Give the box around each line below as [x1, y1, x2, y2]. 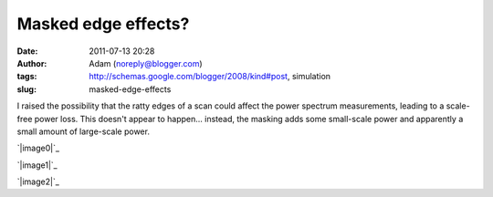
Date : [16, 46, 38, 57]
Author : [16, 57, 47, 68]
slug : [16, 83, 37, 95]
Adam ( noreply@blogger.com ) [89, 57, 203, 68]
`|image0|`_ [16, 142, 59, 154]
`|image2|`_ [16, 176, 59, 187]
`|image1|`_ [16, 160, 58, 171]
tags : [16, 71, 37, 82]
